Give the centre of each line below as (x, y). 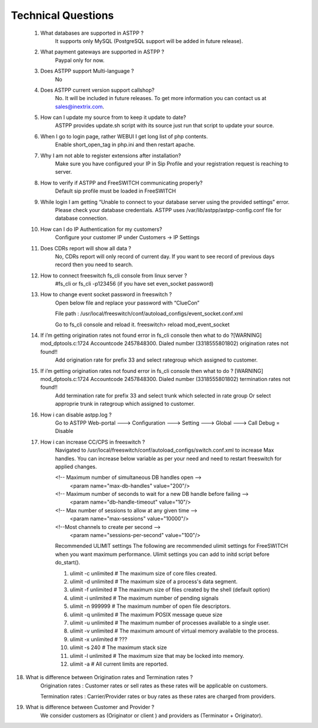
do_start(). (68, 562)
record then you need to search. (94, 264)
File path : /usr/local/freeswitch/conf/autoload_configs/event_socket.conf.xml (149, 314)
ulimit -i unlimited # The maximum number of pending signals (144, 598)
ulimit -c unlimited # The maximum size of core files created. (143, 573)
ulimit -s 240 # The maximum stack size (118, 647)
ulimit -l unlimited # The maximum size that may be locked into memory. (157, 656)
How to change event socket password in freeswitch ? (106, 294)
